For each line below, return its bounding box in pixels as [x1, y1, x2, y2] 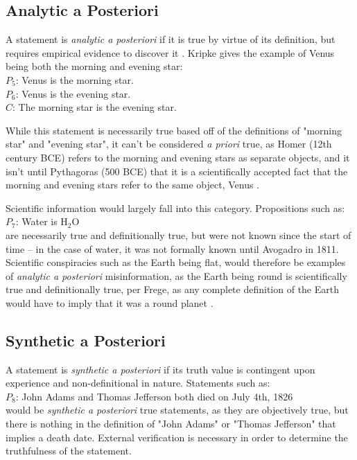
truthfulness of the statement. [6, 443, 132, 458]
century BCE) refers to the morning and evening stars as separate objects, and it [6, 150, 350, 164]
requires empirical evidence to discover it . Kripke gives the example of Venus [6, 45, 335, 60]
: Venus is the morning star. [15, 72, 134, 87]
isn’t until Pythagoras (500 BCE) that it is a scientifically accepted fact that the [6, 163, 348, 178]
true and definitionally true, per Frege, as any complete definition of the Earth [6, 282, 339, 297]
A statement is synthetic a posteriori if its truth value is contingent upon [6, 362, 315, 376]
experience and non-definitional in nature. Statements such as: [6, 375, 270, 390]
